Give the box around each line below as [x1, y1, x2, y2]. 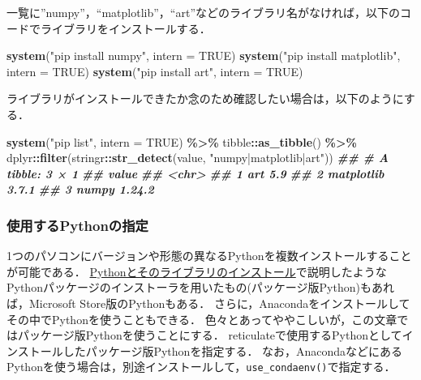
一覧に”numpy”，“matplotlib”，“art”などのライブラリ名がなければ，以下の [6, 4, 400, 20]
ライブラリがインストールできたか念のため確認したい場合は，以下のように [6, 90, 404, 107]
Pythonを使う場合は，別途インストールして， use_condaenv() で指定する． [6, 358, 396, 375]
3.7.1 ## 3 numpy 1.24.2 [6, 181, 154, 198]
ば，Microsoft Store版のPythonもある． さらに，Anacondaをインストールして [6, 294, 410, 311]
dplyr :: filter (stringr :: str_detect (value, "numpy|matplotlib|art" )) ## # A [6, 149, 389, 166]
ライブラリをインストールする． [40, 19, 211, 36]
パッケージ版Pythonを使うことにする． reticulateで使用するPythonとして [17, 327, 402, 344]
